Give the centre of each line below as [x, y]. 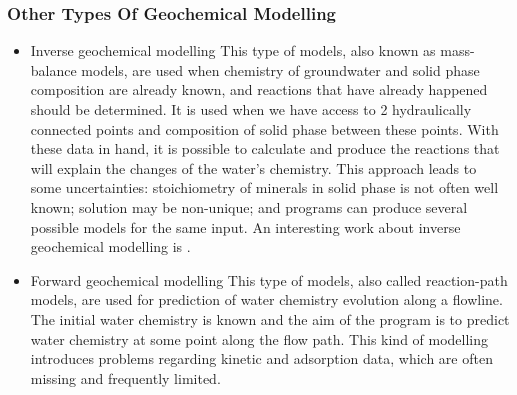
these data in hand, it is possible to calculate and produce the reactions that [265, 148]
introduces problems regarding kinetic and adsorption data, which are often [261, 358]
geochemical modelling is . [110, 246]
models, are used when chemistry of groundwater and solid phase [280, 69]
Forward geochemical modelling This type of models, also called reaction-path [269, 279]
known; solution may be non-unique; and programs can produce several [249, 206]
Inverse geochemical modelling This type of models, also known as [233, 50]
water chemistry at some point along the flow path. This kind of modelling [259, 338]
